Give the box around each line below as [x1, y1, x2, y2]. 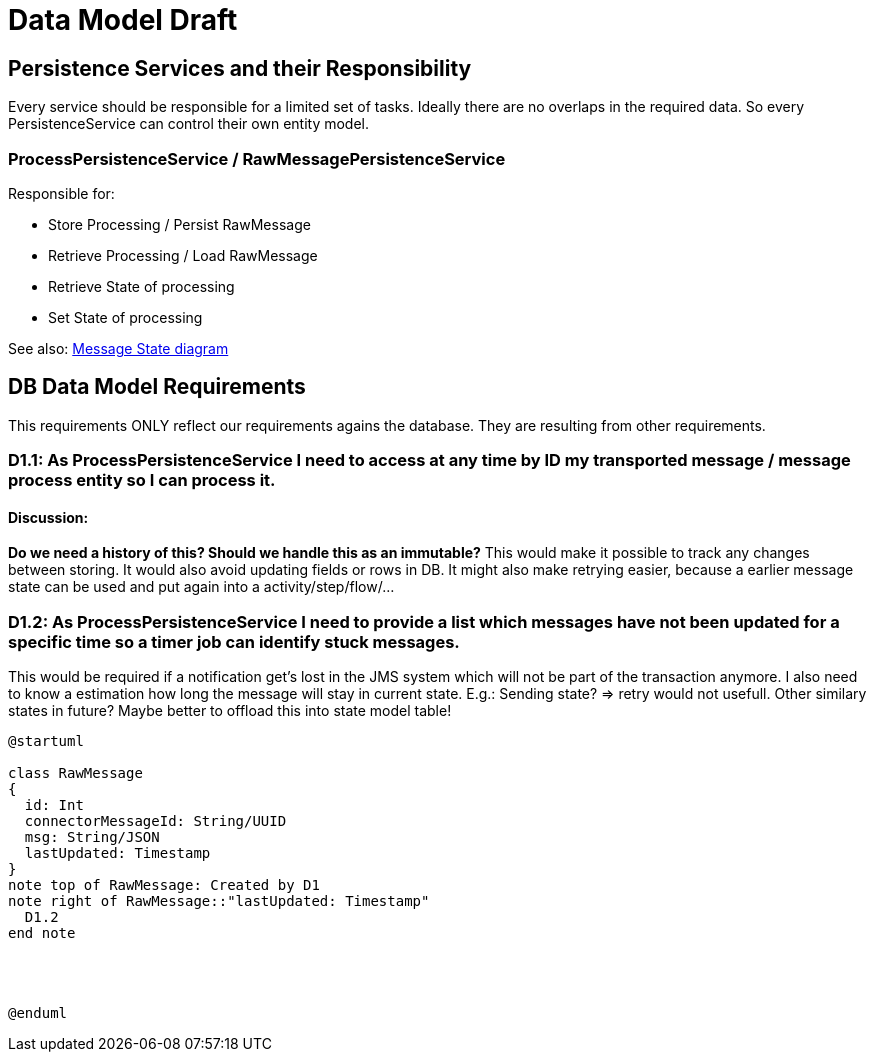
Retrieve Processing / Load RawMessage [48, 246, 318, 264]
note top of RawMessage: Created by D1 [8, 877, 320, 894]
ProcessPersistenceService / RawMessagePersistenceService [8, 148, 506, 169]
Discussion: [8, 508, 89, 526]
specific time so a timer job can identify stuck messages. [8, 631, 460, 652]
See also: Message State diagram [8, 339, 229, 357]
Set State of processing [48, 308, 203, 326]
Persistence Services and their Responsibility [8, 55, 472, 81]
